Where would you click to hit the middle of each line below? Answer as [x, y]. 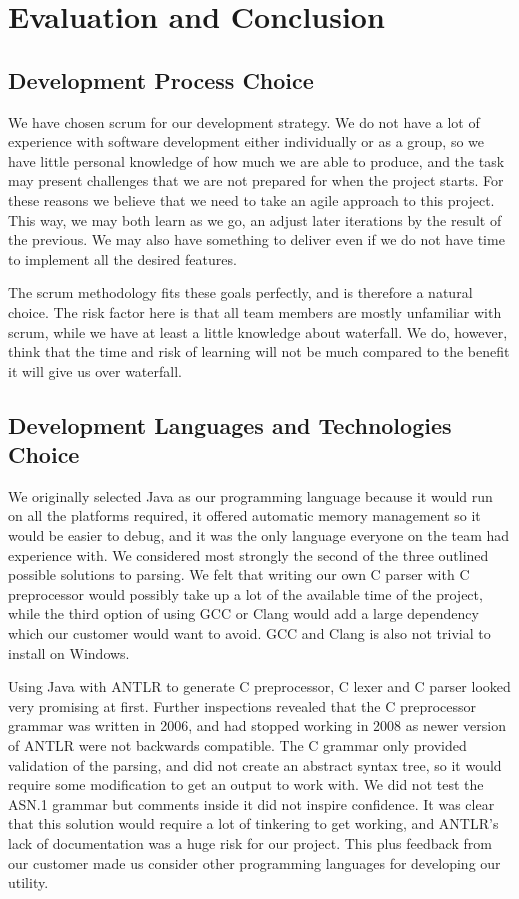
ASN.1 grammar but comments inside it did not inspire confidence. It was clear [251, 803]
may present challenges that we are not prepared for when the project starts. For [256, 180]
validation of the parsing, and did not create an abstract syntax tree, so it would [255, 764]
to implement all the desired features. [122, 258]
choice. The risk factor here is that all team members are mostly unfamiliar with [255, 311]
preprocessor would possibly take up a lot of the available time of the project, [245, 593]
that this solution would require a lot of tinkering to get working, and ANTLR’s [253, 823]
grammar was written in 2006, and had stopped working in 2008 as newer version [257, 725]
